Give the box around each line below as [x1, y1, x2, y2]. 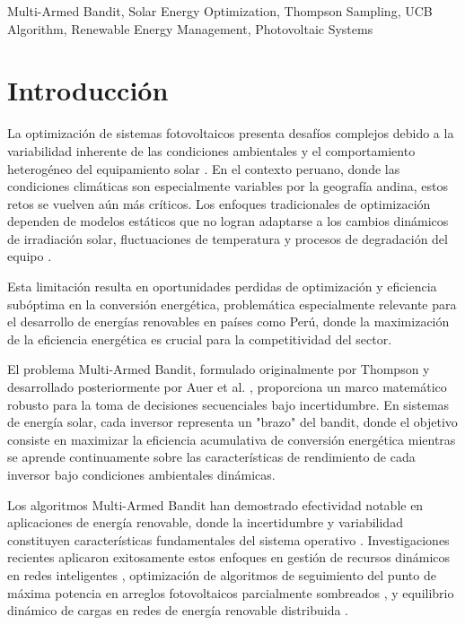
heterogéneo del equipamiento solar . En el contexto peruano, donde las [7, 159, 400, 178]
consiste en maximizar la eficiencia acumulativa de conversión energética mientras [7, 430, 456, 448]
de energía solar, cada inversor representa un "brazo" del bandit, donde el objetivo [7, 412, 458, 431]
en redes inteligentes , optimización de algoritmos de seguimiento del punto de [7, 565, 436, 584]
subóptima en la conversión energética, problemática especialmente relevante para [7, 294, 457, 313]
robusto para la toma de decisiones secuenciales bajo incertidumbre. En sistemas [7, 395, 450, 413]
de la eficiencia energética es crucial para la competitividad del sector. [7, 329, 392, 348]
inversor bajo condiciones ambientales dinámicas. [7, 465, 276, 483]
